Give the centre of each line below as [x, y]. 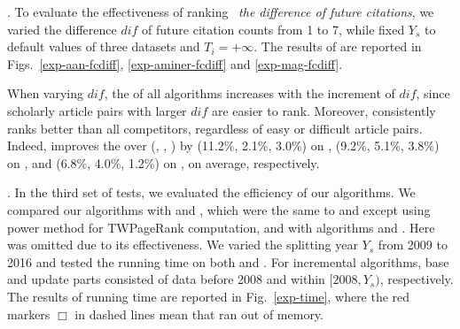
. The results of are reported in [338, 46]
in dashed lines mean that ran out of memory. [199, 314]
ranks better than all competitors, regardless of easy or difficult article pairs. [215, 128]
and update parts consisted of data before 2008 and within [166, 279]
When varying [46, 93]
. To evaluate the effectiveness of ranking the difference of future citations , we [221, 11]
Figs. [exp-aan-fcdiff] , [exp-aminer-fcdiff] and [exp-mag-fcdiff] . [175, 63]
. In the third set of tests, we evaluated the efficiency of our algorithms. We [211, 192]
